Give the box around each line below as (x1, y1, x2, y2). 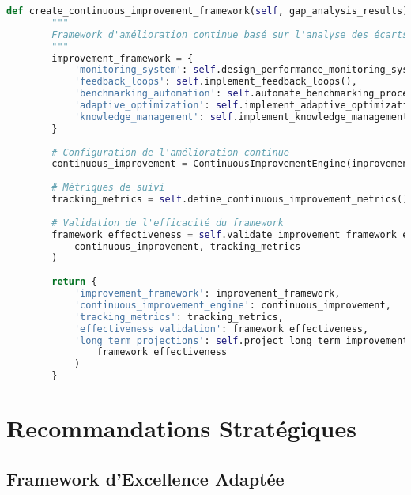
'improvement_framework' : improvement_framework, (74, 288, 341, 299)
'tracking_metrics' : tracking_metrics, (74, 311, 284, 323)
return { (51, 276, 97, 288)
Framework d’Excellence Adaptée (6, 466, 285, 490)
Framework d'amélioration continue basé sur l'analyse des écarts (51, 28, 409, 40)
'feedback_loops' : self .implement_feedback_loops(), (74, 76, 357, 88)
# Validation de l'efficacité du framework (51, 217, 284, 229)
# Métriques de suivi (51, 182, 165, 194)
